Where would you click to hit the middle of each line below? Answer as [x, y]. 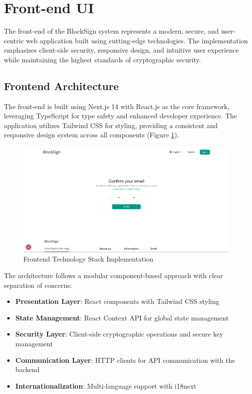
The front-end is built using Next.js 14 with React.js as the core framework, [117, 106]
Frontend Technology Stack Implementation [88, 259]
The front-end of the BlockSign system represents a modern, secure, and [111, 31]
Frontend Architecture [61, 85]
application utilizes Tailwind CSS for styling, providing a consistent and [111, 125]
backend [27, 369]
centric [14, 40]
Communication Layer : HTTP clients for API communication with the [125, 360]
